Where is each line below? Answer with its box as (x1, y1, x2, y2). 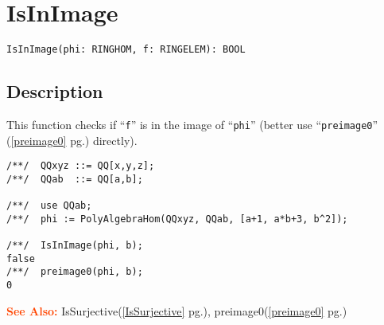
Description (6, 79, 103, 104)
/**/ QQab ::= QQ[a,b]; (6, 173, 143, 185)
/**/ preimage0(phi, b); (6, 266, 143, 278)
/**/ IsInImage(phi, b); (6, 240, 143, 252)
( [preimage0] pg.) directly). (6, 131, 138, 148)
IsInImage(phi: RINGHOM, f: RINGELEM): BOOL (6, 44, 246, 56)
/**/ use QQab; (6, 200, 92, 212)
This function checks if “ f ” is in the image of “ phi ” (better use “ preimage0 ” (6, 116, 378, 132)
